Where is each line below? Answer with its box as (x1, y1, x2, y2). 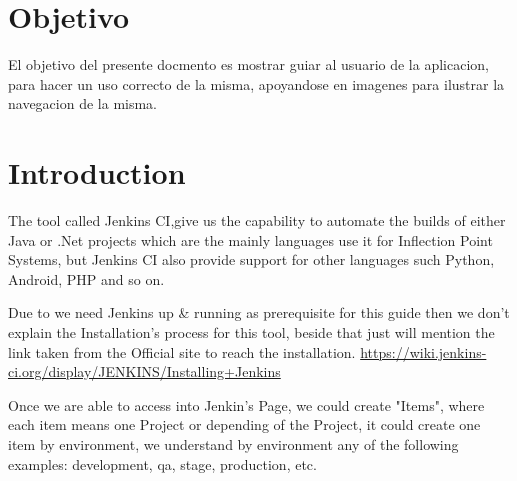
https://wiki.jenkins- (360, 341, 487, 362)
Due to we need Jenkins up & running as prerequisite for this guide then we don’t (8, 302, 510, 323)
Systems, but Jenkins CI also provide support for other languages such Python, (8, 249, 495, 270)
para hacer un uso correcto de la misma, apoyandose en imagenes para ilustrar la (8, 73, 505, 94)
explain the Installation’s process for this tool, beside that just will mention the (8, 322, 495, 342)
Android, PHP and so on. (8, 268, 165, 289)
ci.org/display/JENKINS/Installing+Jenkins (8, 361, 281, 382)
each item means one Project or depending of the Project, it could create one (8, 414, 481, 435)
